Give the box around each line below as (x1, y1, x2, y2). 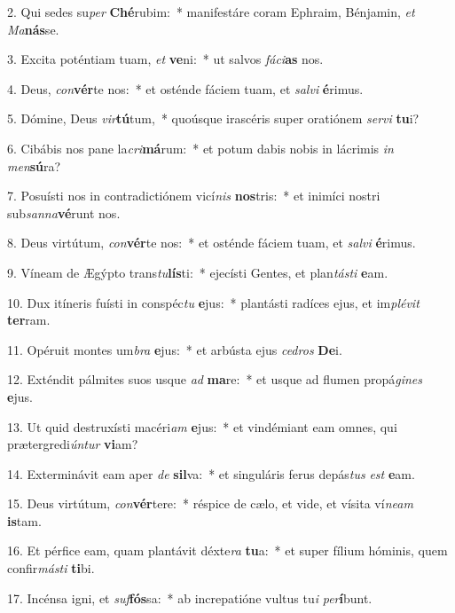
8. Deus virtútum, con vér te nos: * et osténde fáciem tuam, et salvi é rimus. (7, 233, 416, 252)
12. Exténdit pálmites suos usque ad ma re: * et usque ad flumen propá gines (7, 370, 422, 389)
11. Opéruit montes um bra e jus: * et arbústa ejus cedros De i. (7, 340, 342, 358)
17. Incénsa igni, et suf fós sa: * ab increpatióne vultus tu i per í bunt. (7, 588, 373, 607)
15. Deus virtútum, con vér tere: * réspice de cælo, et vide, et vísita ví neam (7, 494, 413, 513)
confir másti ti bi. (7, 559, 95, 578)
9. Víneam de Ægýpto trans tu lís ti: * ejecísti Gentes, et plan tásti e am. (7, 263, 388, 281)
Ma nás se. (7, 20, 59, 38)
